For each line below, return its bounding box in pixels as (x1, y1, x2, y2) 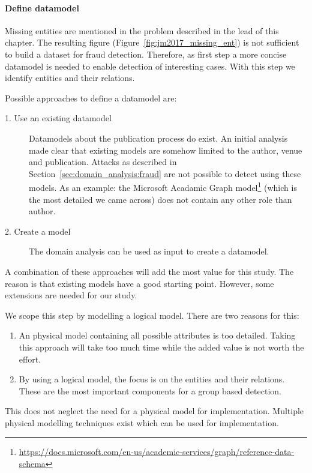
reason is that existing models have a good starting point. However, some (5, 277, 274, 289)
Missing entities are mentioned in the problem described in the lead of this (5, 24, 279, 37)
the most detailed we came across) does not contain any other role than (29, 193, 292, 205)
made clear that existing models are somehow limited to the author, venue (29, 143, 302, 156)
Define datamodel (5, 1, 79, 14)
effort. (19, 352, 41, 365)
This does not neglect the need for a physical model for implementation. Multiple (5, 405, 304, 417)
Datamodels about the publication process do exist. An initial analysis (29, 131, 288, 144)
